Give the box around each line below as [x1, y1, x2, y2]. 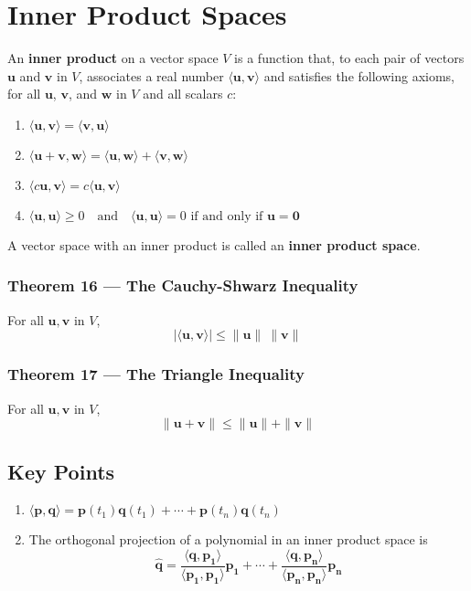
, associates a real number [79, 66, 224, 85]
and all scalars [143, 84, 223, 103]
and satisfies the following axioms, [263, 66, 455, 85]
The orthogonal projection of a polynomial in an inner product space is [28, 530, 428, 549]
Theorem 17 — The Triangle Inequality [7, 363, 305, 385]
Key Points [7, 457, 115, 485]
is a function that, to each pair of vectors [234, 48, 465, 68]
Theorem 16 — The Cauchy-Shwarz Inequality [7, 274, 359, 297]
